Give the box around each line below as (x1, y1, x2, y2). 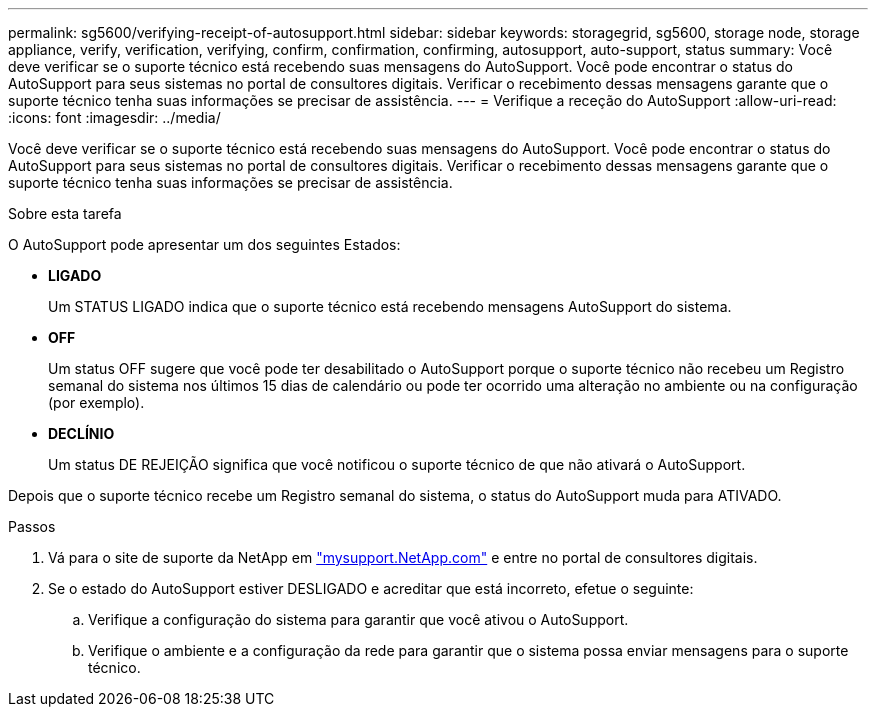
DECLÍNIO (48, 425, 115, 442)
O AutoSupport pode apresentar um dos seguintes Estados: (8, 236, 401, 253)
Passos (8, 518, 56, 535)
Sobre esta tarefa (8, 205, 122, 222)
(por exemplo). (48, 394, 145, 411)
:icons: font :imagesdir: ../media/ (8, 109, 221, 126)
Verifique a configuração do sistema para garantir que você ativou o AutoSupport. (88, 611, 629, 628)
